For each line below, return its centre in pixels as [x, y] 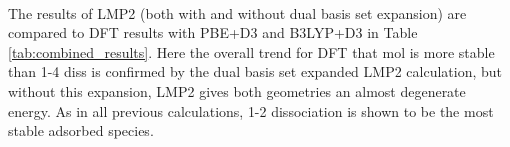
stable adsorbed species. [81, 130]
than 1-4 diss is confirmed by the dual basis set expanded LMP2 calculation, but [255, 71]
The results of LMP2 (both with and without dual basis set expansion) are [237, 12]
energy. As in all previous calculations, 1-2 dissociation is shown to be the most [251, 110]
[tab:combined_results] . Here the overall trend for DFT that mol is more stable [251, 51]
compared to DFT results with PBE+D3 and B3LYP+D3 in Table [213, 32]
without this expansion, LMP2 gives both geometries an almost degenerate [237, 90]
